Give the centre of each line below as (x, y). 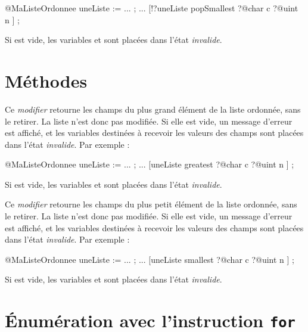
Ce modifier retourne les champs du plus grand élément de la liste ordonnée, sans (153, 109)
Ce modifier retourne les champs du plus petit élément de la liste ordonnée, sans (151, 204)
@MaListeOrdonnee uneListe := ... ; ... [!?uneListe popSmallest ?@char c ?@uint (152, 8)
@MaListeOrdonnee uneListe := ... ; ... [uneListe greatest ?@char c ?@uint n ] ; (150, 164)
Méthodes (46, 80)
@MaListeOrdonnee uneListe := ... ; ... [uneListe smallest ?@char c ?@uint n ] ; (150, 259)
